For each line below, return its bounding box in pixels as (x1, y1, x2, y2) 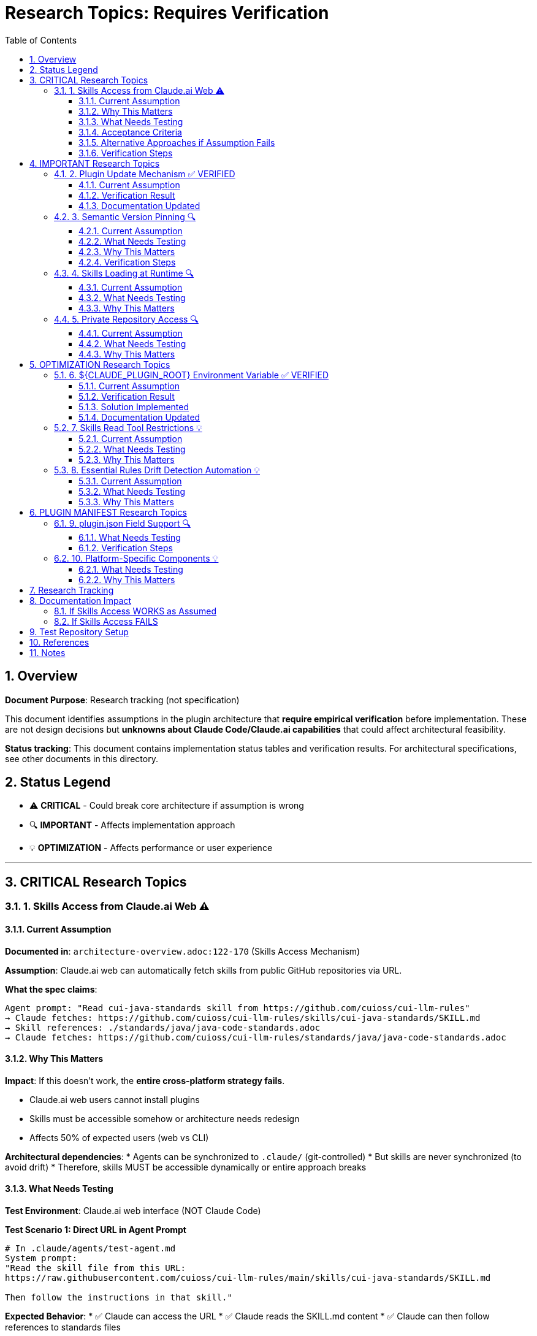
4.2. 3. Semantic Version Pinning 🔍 (54, 211, 196, 222)
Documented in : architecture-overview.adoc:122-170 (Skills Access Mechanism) (5, 945, 360, 956)
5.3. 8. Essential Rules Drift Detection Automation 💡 (54, 464, 261, 475)
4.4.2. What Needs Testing (78, 338, 186, 349)
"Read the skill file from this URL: (5, 1262, 186, 1273)
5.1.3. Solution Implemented (78, 401, 189, 412)
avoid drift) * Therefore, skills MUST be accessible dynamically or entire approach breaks (5, 1161, 367, 1172)
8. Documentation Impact (29, 595, 132, 606)
